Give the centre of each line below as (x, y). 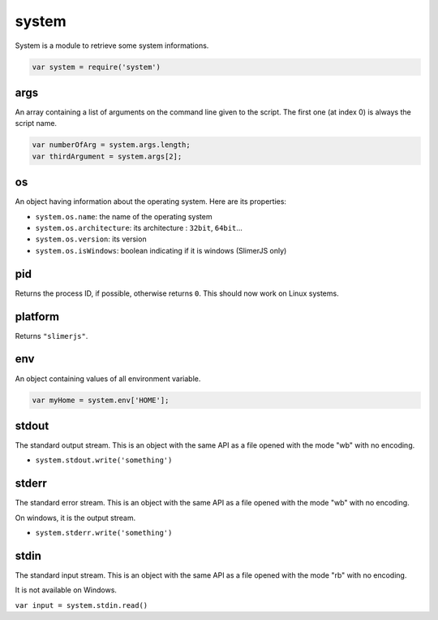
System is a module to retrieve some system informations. (112, 46)
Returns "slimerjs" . (52, 336)
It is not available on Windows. (66, 590)
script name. (36, 124)
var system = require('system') (97, 67)
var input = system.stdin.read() (82, 605)
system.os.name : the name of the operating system (124, 216)
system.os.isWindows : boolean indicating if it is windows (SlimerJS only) (161, 250)
